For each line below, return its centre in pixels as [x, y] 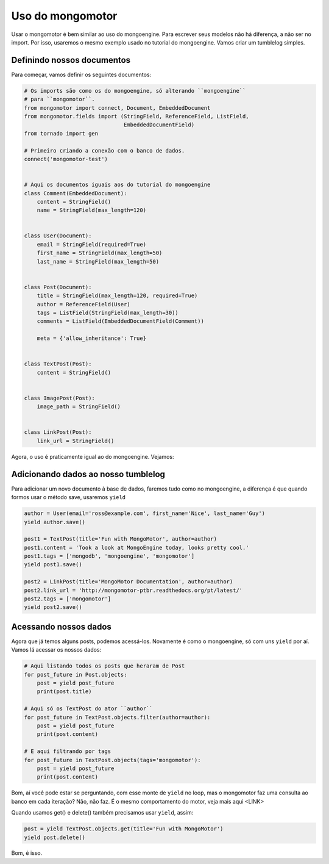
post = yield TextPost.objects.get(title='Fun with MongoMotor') [124, 829]
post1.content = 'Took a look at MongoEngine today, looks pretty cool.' [136, 547]
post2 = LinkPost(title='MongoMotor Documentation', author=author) [129, 582]
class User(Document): [58, 236]
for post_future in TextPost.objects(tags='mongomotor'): [112, 760]
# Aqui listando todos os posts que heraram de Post [104, 666]
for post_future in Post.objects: [76, 675]
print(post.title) [64, 692]
